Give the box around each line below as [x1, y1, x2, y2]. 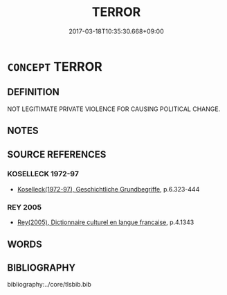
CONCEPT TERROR [7, 58, 102, 74]
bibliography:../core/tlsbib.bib [7, 280, 92, 289]
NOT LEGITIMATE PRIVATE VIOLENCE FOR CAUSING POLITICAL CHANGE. [7, 105, 221, 113]
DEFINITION [7, 86, 60, 98]
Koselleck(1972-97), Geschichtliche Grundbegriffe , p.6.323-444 [17, 185, 200, 193]
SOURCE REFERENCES [7, 149, 107, 160]
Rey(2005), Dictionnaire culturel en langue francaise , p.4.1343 [17, 218, 194, 226]
